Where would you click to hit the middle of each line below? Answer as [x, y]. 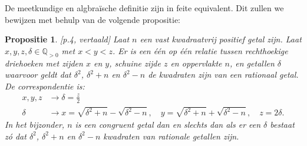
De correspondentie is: [45, 86]
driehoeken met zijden [44, 63]
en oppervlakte [196, 63]
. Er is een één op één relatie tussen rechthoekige [200, 50]
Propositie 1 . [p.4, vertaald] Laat [67, 39]
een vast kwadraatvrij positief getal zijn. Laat [221, 39]
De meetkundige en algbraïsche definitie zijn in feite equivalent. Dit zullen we [144, 8]
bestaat [282, 125]
